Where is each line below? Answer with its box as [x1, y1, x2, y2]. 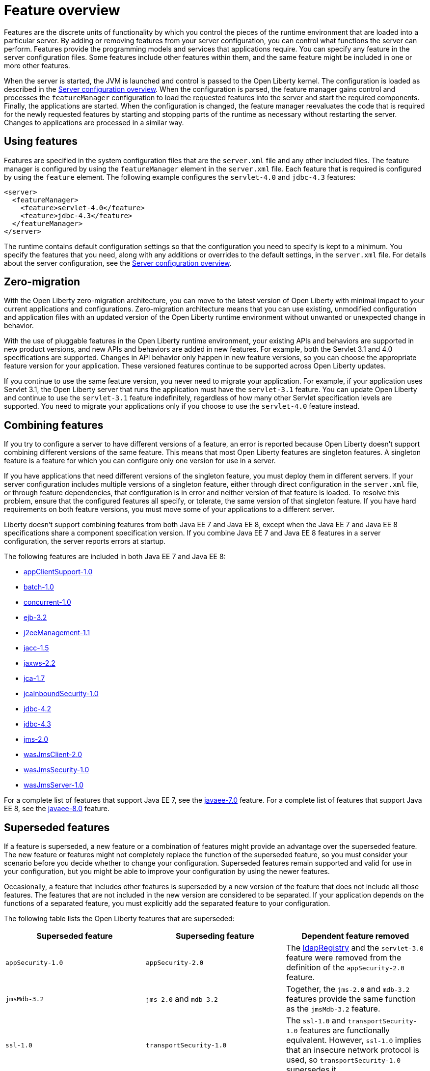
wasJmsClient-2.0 [24, 750, 82, 759]
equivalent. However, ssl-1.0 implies [286, 1035, 421, 1045]
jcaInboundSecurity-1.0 [24, 689, 99, 698]
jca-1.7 [24, 674, 45, 683]
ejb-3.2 [24, 613, 47, 622]
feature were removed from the [286, 953, 402, 963]
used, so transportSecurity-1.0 [286, 1055, 401, 1065]
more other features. [4, 61, 70, 70]
